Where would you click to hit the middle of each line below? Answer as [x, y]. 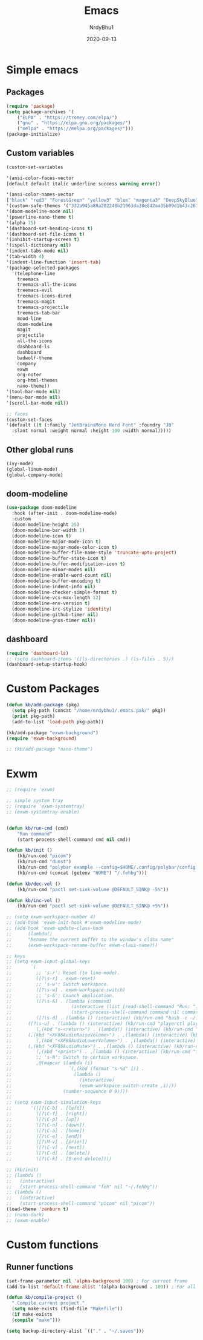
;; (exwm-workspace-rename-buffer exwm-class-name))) [82, 945]
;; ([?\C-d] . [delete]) [48, 1153]
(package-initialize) [34, 134]
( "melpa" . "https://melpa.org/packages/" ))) [76, 129]
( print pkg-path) [34, 716]
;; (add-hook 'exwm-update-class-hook [55, 928]
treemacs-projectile [43, 307]
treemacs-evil [35, 290]
